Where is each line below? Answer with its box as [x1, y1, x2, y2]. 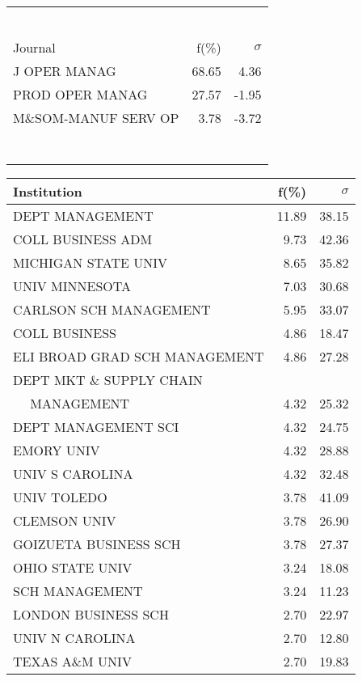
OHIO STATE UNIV [13, 558, 133, 577]
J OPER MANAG [13, 61, 116, 80]
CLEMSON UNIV [13, 511, 116, 530]
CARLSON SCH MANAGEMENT [13, 300, 211, 319]
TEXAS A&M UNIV [13, 652, 132, 670]
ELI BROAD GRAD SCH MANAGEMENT [13, 347, 264, 366]
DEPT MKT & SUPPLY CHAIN [13, 370, 203, 389]
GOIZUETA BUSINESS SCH [13, 535, 181, 553]
